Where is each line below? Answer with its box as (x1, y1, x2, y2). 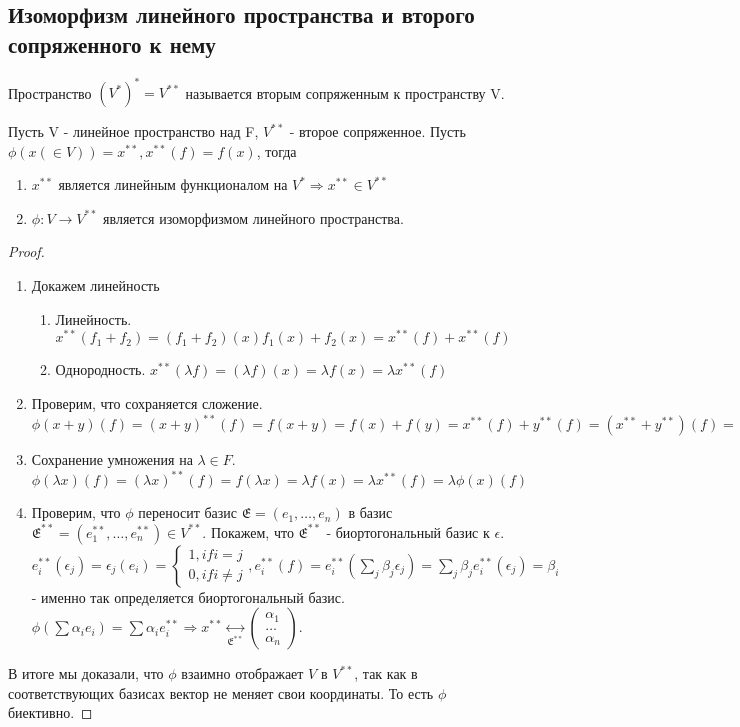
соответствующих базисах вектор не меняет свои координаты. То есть (8, 682, 434, 703)
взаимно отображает (181, 663, 304, 684)
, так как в (354, 663, 418, 684)
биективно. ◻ (8, 702, 93, 723)
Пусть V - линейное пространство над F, (8, 121, 259, 142)
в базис (348, 502, 393, 523)
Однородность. (55, 359, 146, 380)
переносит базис (138, 502, 238, 523)
